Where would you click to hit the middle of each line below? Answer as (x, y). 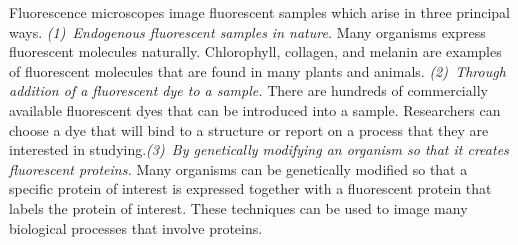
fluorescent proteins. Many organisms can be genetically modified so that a (238, 168)
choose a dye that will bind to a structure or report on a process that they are (249, 129)
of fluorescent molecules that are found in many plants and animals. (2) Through (257, 70)
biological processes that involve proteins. (136, 227)
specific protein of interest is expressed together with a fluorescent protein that (250, 188)
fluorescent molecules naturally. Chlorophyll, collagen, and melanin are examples (255, 51)
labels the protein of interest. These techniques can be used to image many (238, 207)
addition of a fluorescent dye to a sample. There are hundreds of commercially (248, 90)
